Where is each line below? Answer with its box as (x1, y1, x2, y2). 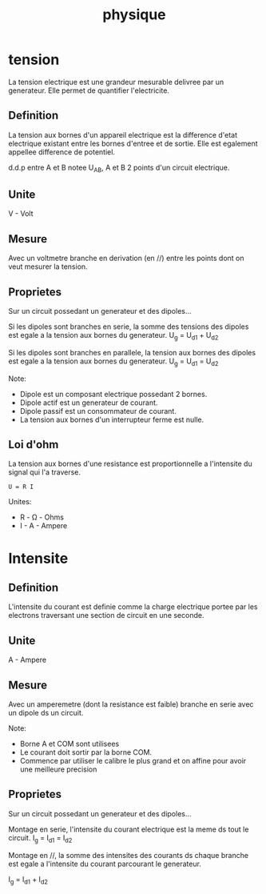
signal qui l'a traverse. (8, 467, 81, 477)
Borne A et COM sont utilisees (19, 739, 120, 749)
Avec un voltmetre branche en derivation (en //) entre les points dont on (8, 254, 244, 263)
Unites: (8, 497, 32, 507)
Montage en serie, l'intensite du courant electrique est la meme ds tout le (8, 824, 249, 834)
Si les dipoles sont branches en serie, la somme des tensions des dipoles (8, 322, 249, 331)
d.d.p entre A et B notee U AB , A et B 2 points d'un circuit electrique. (8, 162, 230, 174)
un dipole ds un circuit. (8, 708, 84, 718)
